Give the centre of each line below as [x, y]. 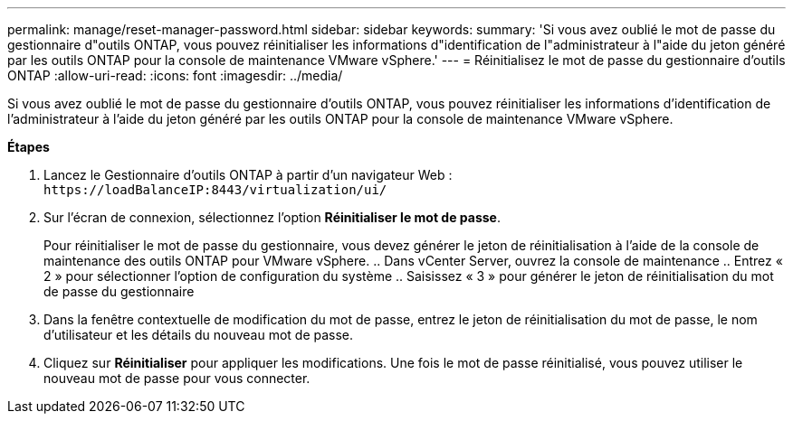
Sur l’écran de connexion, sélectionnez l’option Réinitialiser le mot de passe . [272, 217]
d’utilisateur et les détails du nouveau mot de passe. [199, 335]
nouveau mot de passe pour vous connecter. [177, 378]
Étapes [29, 147]
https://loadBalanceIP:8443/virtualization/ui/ [215, 190]
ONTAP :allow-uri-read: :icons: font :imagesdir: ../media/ [175, 75]
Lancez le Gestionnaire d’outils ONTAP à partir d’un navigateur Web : [248, 175]
